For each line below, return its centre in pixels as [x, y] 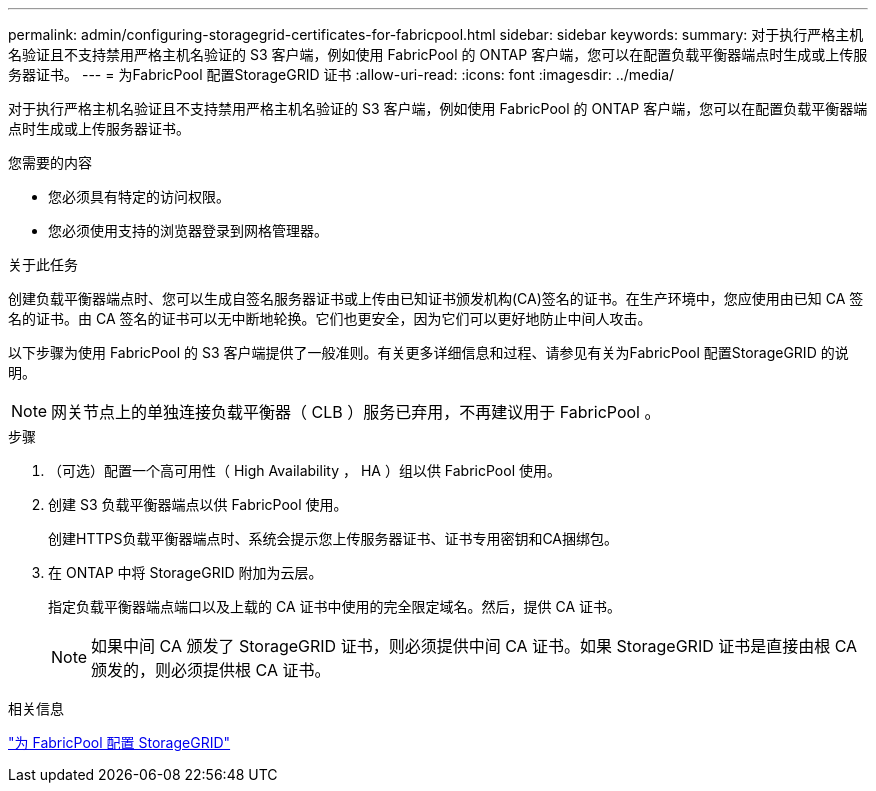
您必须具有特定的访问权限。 [139, 196]
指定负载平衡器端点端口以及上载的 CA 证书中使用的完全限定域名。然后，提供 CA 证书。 [334, 606]
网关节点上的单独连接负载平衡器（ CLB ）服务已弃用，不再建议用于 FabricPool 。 [356, 412]
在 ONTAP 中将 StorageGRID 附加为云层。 [185, 572]
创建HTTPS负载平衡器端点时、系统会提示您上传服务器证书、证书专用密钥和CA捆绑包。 [333, 538]
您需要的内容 [50, 162]
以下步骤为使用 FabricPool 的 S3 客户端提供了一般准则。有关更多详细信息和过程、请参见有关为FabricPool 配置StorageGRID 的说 [428, 352]
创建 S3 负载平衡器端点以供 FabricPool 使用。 [198, 504]
